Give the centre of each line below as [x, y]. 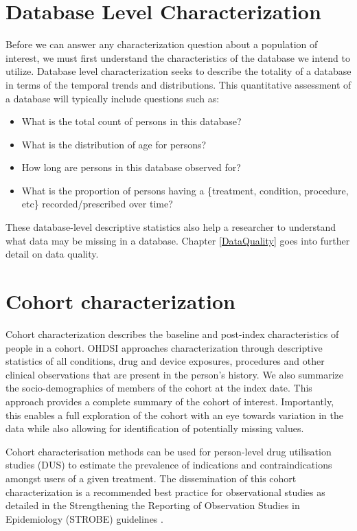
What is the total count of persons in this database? [131, 121]
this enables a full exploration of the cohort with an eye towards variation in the [174, 415]
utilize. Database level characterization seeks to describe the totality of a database [178, 71]
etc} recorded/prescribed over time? [97, 204]
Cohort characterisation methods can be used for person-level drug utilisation [169, 451]
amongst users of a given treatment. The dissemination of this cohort [151, 478]
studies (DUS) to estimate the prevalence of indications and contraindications [169, 465]
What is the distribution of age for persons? [114, 144]
